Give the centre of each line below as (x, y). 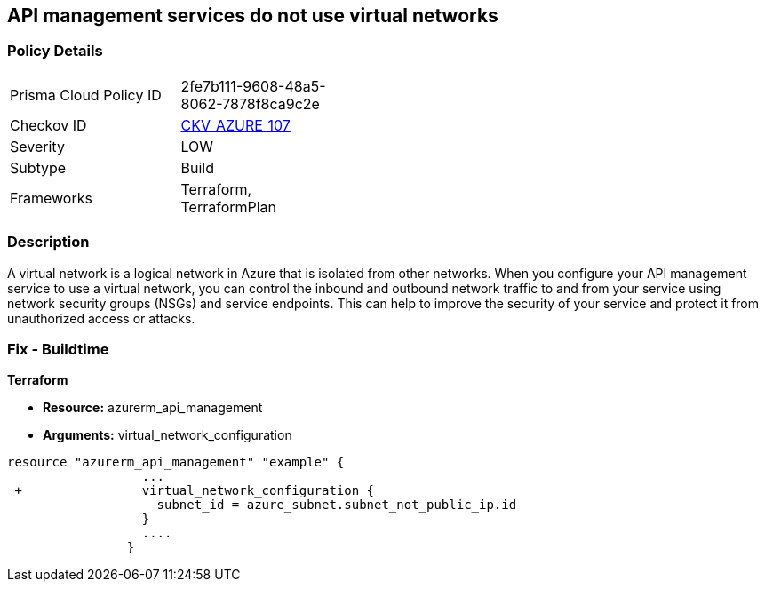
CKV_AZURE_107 (235, 125)
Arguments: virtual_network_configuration (167, 435)
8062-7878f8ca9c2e (250, 103)
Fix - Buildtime (58, 349)
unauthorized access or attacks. (101, 318)
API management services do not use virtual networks (253, 16)
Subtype (38, 167)
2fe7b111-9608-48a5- (253, 86)
